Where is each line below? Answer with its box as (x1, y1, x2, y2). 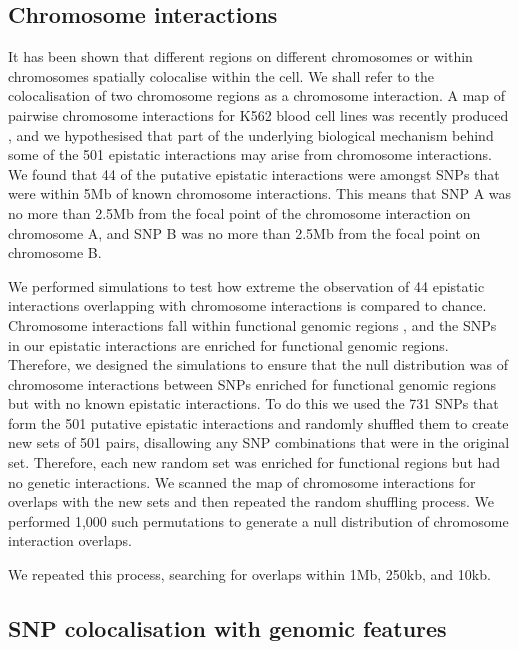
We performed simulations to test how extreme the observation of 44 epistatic (8, 275, 485, 296)
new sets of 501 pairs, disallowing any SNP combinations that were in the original (8, 432, 510, 453)
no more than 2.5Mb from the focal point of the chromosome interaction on (8, 202, 471, 223)
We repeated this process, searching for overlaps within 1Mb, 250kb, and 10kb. (8, 564, 491, 585)
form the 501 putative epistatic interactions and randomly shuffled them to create (8, 412, 509, 433)
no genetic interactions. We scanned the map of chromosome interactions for (8, 471, 476, 492)
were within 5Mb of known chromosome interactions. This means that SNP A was (8, 183, 512, 204)
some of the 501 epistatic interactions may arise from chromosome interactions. (8, 144, 492, 165)
